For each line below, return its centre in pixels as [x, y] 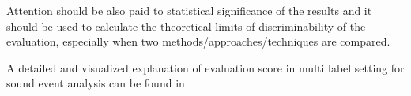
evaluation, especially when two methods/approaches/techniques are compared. [198, 41]
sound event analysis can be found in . [99, 83]
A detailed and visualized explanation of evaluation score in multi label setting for [205, 67]
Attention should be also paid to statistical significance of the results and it [189, 10]
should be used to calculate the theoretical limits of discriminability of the [186, 26]
